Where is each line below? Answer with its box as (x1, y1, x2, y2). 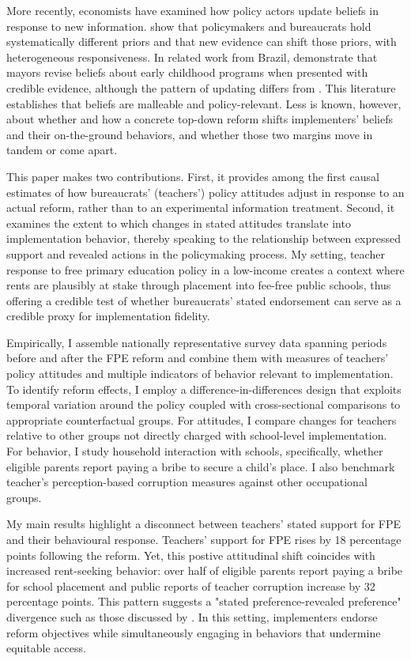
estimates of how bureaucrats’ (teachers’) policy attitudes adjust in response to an (6, 183, 405, 200)
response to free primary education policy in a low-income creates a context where (6, 261, 405, 278)
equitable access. (6, 640, 86, 656)
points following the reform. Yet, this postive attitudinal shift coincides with (6, 546, 375, 563)
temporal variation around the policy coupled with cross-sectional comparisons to (6, 396, 401, 413)
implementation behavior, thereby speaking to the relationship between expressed (6, 230, 402, 247)
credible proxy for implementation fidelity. (6, 308, 210, 324)
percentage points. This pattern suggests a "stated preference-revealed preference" (6, 593, 402, 610)
